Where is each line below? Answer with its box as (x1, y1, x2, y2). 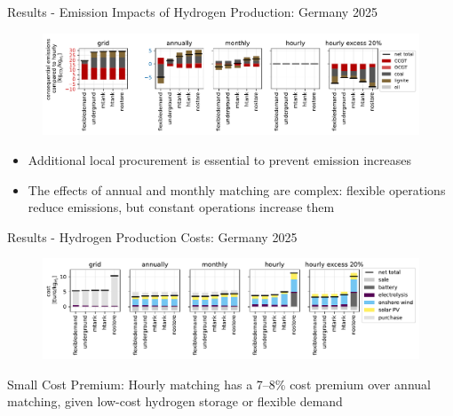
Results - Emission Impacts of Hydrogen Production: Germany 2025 (7, 3, 377, 20)
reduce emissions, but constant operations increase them (28, 198, 335, 216)
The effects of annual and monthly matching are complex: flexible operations (28, 180, 446, 199)
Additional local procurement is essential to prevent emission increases (28, 150, 411, 169)
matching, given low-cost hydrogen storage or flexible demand (7, 392, 343, 411)
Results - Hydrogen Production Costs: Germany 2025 (7, 227, 298, 246)
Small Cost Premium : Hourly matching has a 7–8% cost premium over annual (7, 374, 431, 393)
